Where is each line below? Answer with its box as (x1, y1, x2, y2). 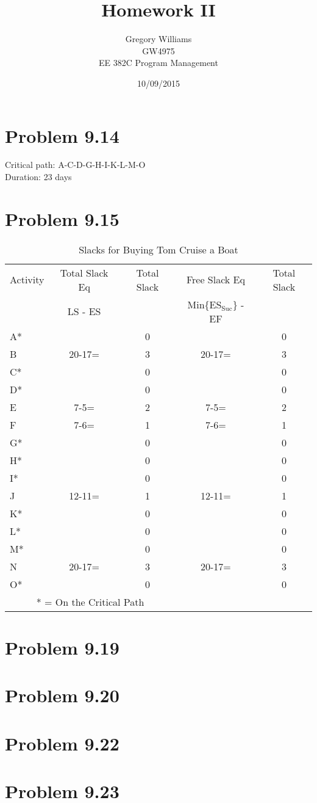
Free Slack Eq (186, 272, 245, 287)
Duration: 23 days (5, 170, 72, 183)
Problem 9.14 (5, 123, 119, 148)
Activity (10, 272, 45, 287)
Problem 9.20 (5, 683, 119, 708)
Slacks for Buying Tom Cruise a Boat (79, 242, 238, 256)
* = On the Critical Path (36, 594, 144, 609)
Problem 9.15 (5, 206, 119, 231)
